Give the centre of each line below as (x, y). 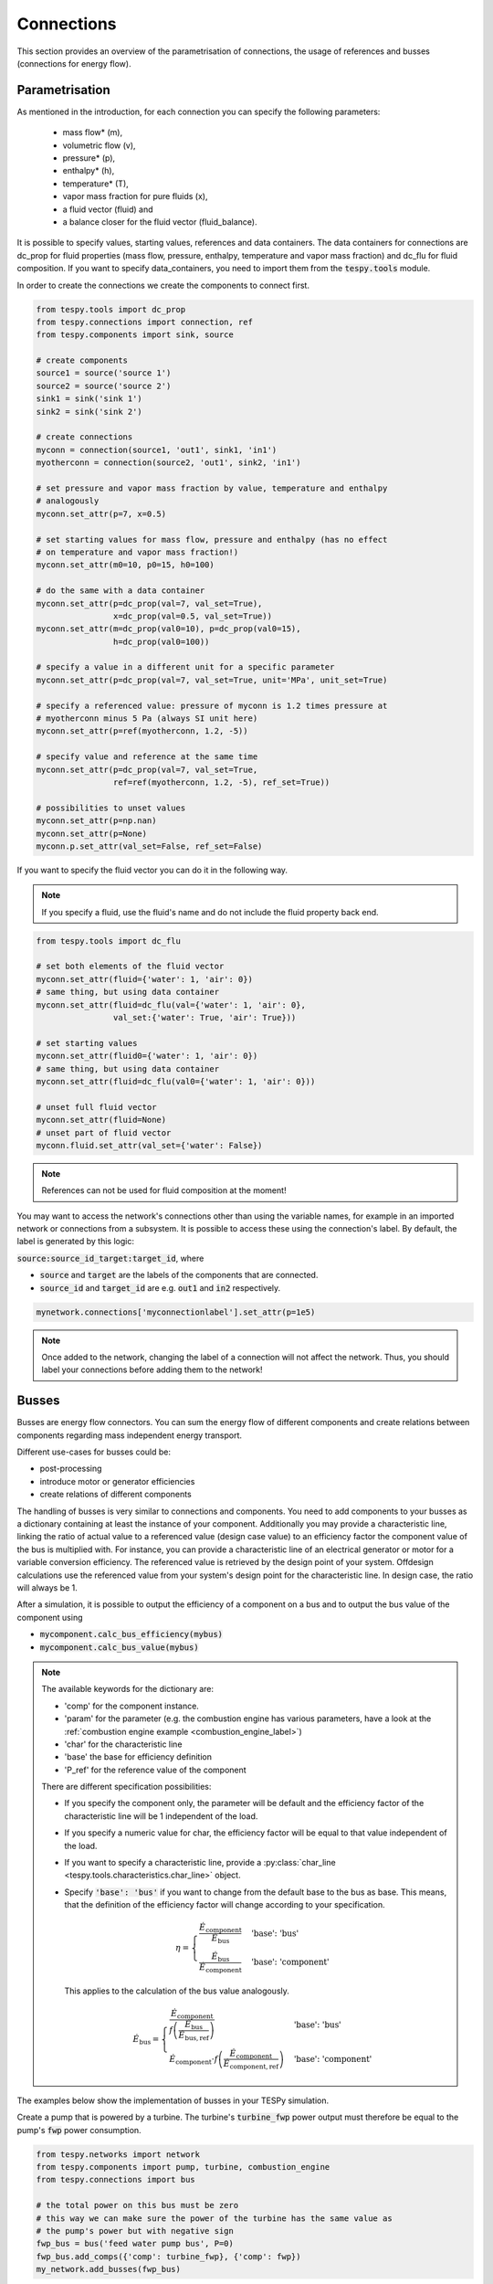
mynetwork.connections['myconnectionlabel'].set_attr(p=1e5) (176, 1312)
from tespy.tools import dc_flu (109, 941)
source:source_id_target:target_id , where (110, 1258)
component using (50, 1617)
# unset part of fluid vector (104, 1132)
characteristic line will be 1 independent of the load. (161, 1816)
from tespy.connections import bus (115, 2180)
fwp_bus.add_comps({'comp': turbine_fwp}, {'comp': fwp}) (168, 2256)
